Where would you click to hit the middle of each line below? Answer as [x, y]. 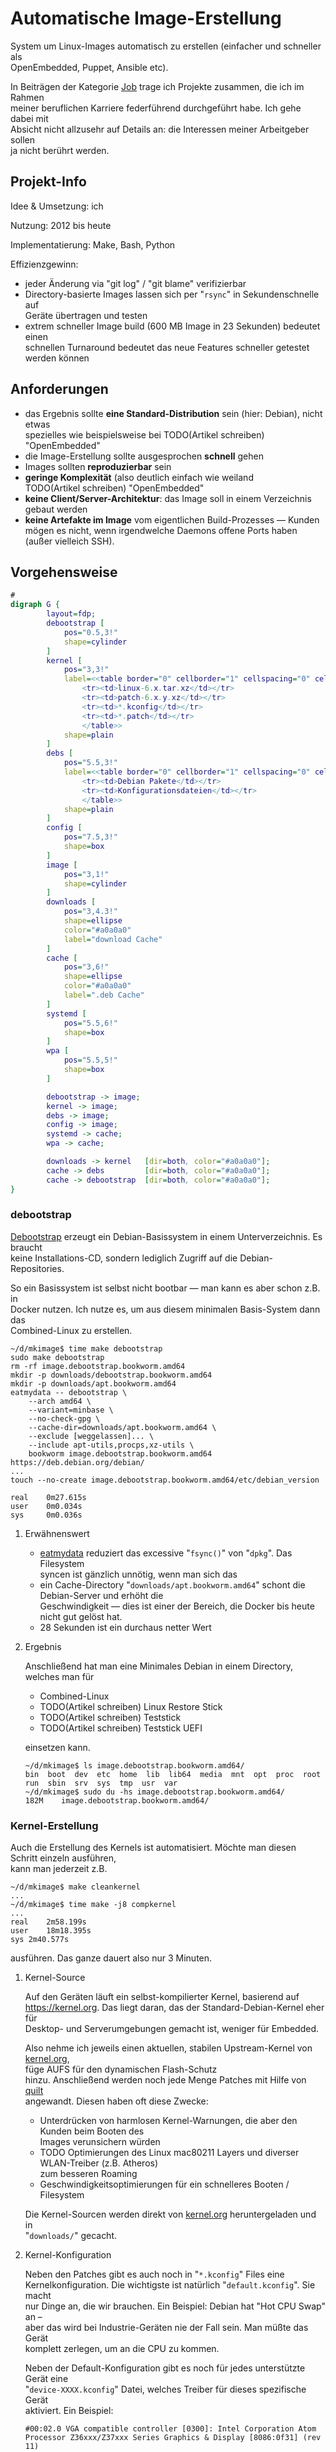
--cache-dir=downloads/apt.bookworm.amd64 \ [122, 1427]
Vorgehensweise [64, 572]
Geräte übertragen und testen [86, 315]
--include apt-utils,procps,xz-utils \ [111, 1445]
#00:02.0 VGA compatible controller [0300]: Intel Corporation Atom [170, 2429]
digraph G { [35, 605]
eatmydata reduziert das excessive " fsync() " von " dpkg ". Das [166, 1553]
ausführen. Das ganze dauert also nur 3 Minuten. [111, 1958]
